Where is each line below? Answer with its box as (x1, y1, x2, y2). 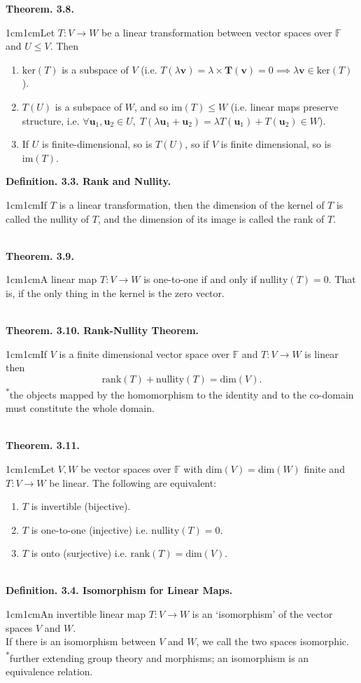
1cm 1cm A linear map (6, 272, 97, 287)
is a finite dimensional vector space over (59, 346, 229, 361)
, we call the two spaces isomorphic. (196, 634, 349, 649)
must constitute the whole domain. (6, 401, 155, 415)
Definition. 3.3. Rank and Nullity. (6, 174, 171, 188)
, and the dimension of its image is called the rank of (97, 211, 325, 226)
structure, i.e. (22, 113, 80, 127)
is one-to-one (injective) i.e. (31, 522, 148, 537)
